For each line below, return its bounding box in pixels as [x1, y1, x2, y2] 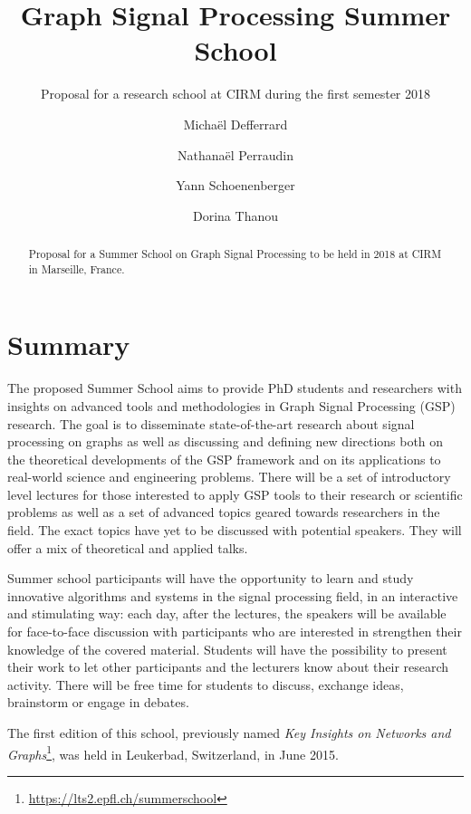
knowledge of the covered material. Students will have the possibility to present [7, 639, 447, 658]
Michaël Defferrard [183, 114, 288, 133]
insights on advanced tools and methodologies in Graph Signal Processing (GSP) [7, 396, 456, 415]
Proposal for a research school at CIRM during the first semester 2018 [40, 84, 431, 103]
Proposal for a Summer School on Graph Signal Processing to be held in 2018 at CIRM [28, 246, 442, 262]
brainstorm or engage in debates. [7, 693, 189, 712]
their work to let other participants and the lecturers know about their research [7, 657, 449, 676]
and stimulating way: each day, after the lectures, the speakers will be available [7, 604, 447, 623]
